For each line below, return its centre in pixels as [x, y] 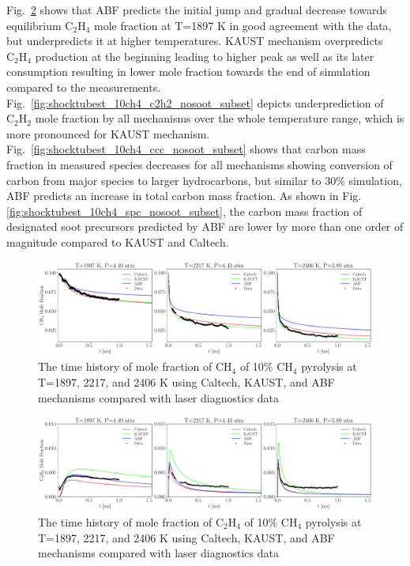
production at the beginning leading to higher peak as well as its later [205, 56]
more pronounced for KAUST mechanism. [108, 133]
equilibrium [34, 25]
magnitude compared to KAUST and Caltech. [118, 241]
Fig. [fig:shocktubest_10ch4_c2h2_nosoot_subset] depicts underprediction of [195, 102]
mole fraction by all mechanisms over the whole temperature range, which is [220, 118]
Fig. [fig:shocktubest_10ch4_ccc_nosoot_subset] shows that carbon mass [186, 149]
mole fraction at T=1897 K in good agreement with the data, [243, 25]
